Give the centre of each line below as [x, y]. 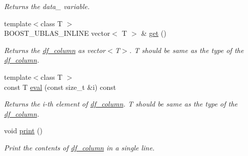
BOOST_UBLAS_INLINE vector [57, 33]
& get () [154, 33]
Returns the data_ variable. [47, 6]
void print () [23, 131]
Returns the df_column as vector [55, 50]
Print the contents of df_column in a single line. [79, 147]
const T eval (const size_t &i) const [60, 87]
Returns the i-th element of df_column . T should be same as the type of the [121, 104]
